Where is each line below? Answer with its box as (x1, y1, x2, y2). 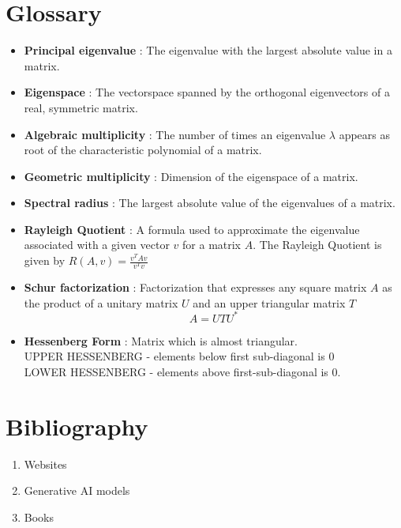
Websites (24, 455, 67, 472)
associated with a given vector (24, 236, 170, 253)
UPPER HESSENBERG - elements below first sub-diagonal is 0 (24, 348, 335, 364)
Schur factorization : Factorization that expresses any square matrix (24, 279, 367, 296)
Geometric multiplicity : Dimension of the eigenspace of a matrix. (24, 168, 358, 184)
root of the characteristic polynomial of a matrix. (24, 141, 262, 158)
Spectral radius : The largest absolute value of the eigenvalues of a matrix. (24, 194, 395, 211)
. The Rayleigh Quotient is (253, 236, 382, 253)
